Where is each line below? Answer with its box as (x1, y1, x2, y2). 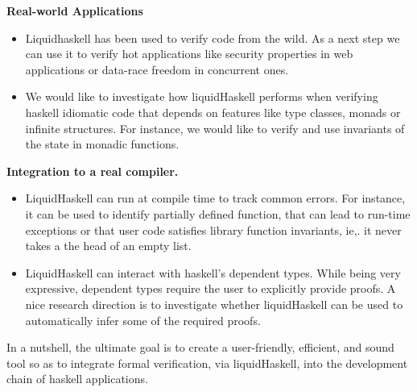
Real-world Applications (6, 2, 143, 19)
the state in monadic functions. (25, 136, 180, 152)
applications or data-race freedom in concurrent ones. (25, 60, 289, 77)
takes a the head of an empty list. (25, 237, 192, 254)
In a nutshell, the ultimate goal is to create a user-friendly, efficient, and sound (6, 339, 394, 356)
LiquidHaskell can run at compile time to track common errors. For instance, (25, 190, 406, 206)
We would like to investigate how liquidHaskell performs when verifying (25, 88, 378, 105)
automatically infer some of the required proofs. (25, 311, 261, 328)
